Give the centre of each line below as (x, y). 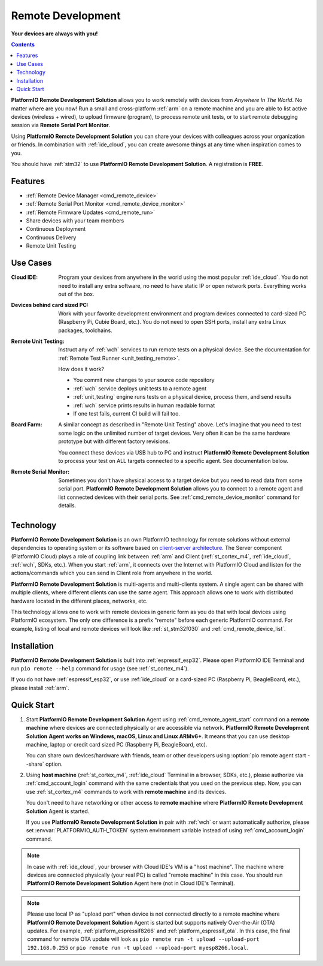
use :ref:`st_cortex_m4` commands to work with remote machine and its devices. (126, 792)
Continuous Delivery (51, 237)
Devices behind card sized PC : (50, 305)
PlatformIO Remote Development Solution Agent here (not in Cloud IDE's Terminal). (131, 883)
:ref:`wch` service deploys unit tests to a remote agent (140, 388)
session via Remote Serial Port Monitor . (61, 125)
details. (67, 505)
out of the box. (76, 294)
